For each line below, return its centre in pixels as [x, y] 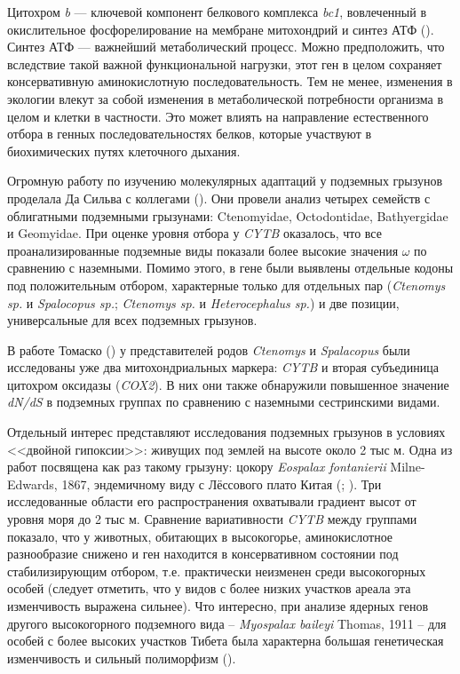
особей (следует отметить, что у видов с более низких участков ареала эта [209, 588]
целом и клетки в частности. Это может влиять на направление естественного [218, 116]
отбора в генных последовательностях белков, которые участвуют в [190, 134]
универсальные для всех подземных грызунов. [132, 320]
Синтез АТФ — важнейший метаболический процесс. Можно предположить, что [226, 47]
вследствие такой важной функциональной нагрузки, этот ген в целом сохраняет [225, 63]
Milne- [408, 467]
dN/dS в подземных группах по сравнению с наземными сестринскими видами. [224, 402]
